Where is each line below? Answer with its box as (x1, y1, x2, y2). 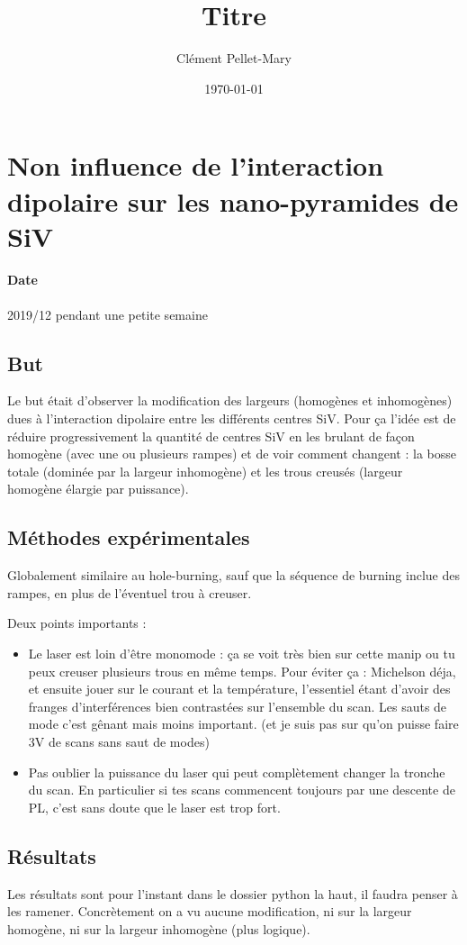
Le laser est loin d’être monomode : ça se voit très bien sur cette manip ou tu (28, 644, 455, 663)
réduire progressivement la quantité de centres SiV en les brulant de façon (7, 426, 415, 445)
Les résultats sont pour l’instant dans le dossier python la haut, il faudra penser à (7, 884, 458, 903)
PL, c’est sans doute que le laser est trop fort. (28, 797, 281, 816)
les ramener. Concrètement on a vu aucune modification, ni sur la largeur (7, 902, 412, 921)
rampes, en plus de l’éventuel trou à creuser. (7, 583, 252, 602)
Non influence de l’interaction (7, 147, 384, 184)
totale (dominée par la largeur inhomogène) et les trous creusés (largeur (7, 461, 403, 480)
